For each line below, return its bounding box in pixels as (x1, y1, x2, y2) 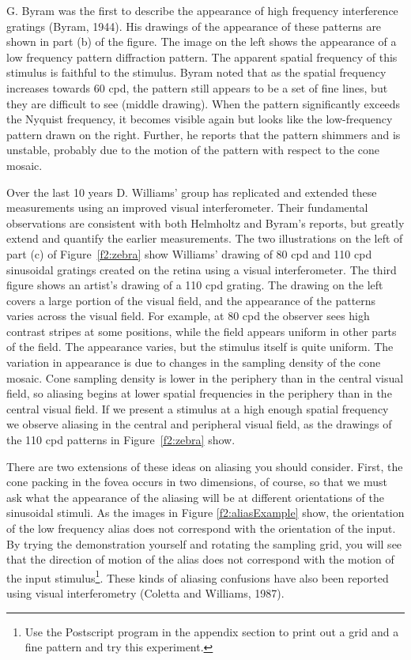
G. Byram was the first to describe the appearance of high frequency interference (6, 2, 398, 18)
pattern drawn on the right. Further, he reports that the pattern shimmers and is (6, 126, 401, 142)
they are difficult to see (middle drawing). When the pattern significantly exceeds (6, 95, 401, 111)
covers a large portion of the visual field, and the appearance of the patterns (6, 292, 376, 308)
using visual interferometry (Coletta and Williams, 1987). (6, 585, 285, 602)
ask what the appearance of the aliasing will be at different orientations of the (6, 488, 384, 505)
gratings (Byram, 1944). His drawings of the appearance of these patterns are (6, 17, 382, 34)
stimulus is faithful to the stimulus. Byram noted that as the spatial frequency (6, 64, 386, 81)
